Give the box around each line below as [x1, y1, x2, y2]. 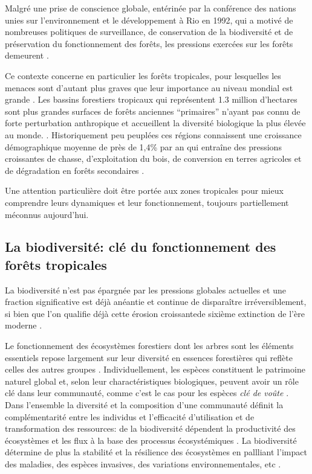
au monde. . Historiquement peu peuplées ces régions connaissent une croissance [5, 128, 302, 141]
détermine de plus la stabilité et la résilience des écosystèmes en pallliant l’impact [5, 446, 307, 458]
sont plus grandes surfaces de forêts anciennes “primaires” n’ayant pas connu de [5, 104, 301, 117]
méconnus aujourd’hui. [5, 208, 89, 220]
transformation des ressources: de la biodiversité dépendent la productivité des [5, 422, 296, 435]
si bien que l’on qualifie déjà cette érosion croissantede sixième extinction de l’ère [5, 307, 305, 319]
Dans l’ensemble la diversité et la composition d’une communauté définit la [5, 399, 284, 411]
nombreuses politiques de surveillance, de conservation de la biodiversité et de [5, 25, 293, 38]
